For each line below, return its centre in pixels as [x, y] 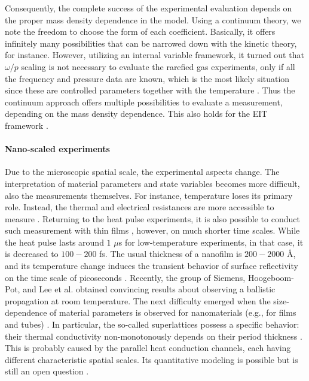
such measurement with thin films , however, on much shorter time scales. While [152, 230]
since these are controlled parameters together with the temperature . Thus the [150, 90]
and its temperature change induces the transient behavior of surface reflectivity [152, 266]
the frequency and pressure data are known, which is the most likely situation [147, 78]
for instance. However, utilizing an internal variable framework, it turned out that [154, 55]
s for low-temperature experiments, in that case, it [211, 242]
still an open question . [47, 371]
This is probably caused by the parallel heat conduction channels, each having [148, 348]
